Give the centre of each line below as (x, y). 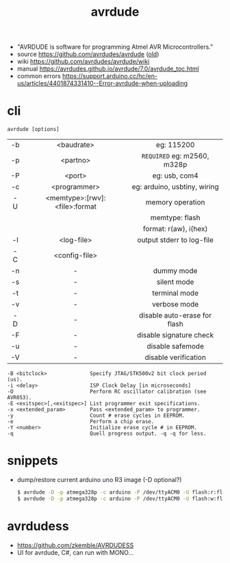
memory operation (175, 202)
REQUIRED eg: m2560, (175, 156)
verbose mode (175, 304)
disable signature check (175, 335)
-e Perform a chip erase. (81, 422)
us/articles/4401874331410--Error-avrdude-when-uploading (102, 84)
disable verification (176, 357)
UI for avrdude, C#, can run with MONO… (75, 552)
